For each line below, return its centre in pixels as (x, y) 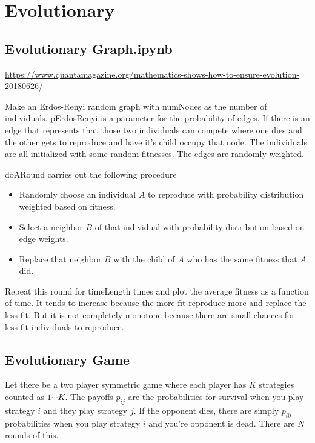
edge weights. (44, 238)
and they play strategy (85, 410)
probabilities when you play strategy (73, 423)
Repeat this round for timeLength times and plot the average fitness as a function (157, 291)
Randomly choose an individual (78, 194)
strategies (277, 385)
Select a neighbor (51, 226)
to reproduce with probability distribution (226, 194)
